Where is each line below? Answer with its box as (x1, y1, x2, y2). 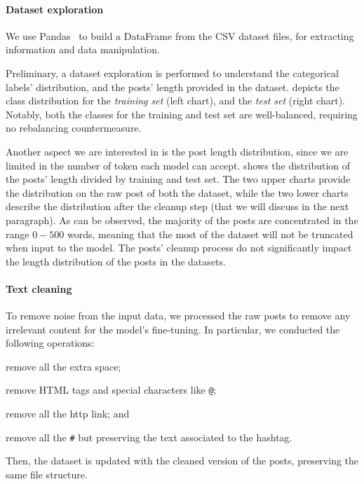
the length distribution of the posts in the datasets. (6, 254, 226, 268)
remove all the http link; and (6, 406, 130, 421)
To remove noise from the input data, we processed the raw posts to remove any (6, 308, 351, 323)
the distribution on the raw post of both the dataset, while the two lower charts (6, 185, 349, 200)
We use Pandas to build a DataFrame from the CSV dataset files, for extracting (6, 28, 354, 43)
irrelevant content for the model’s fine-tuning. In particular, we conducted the (6, 321, 340, 336)
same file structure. (6, 466, 88, 481)
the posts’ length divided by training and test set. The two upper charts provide (6, 172, 351, 186)
